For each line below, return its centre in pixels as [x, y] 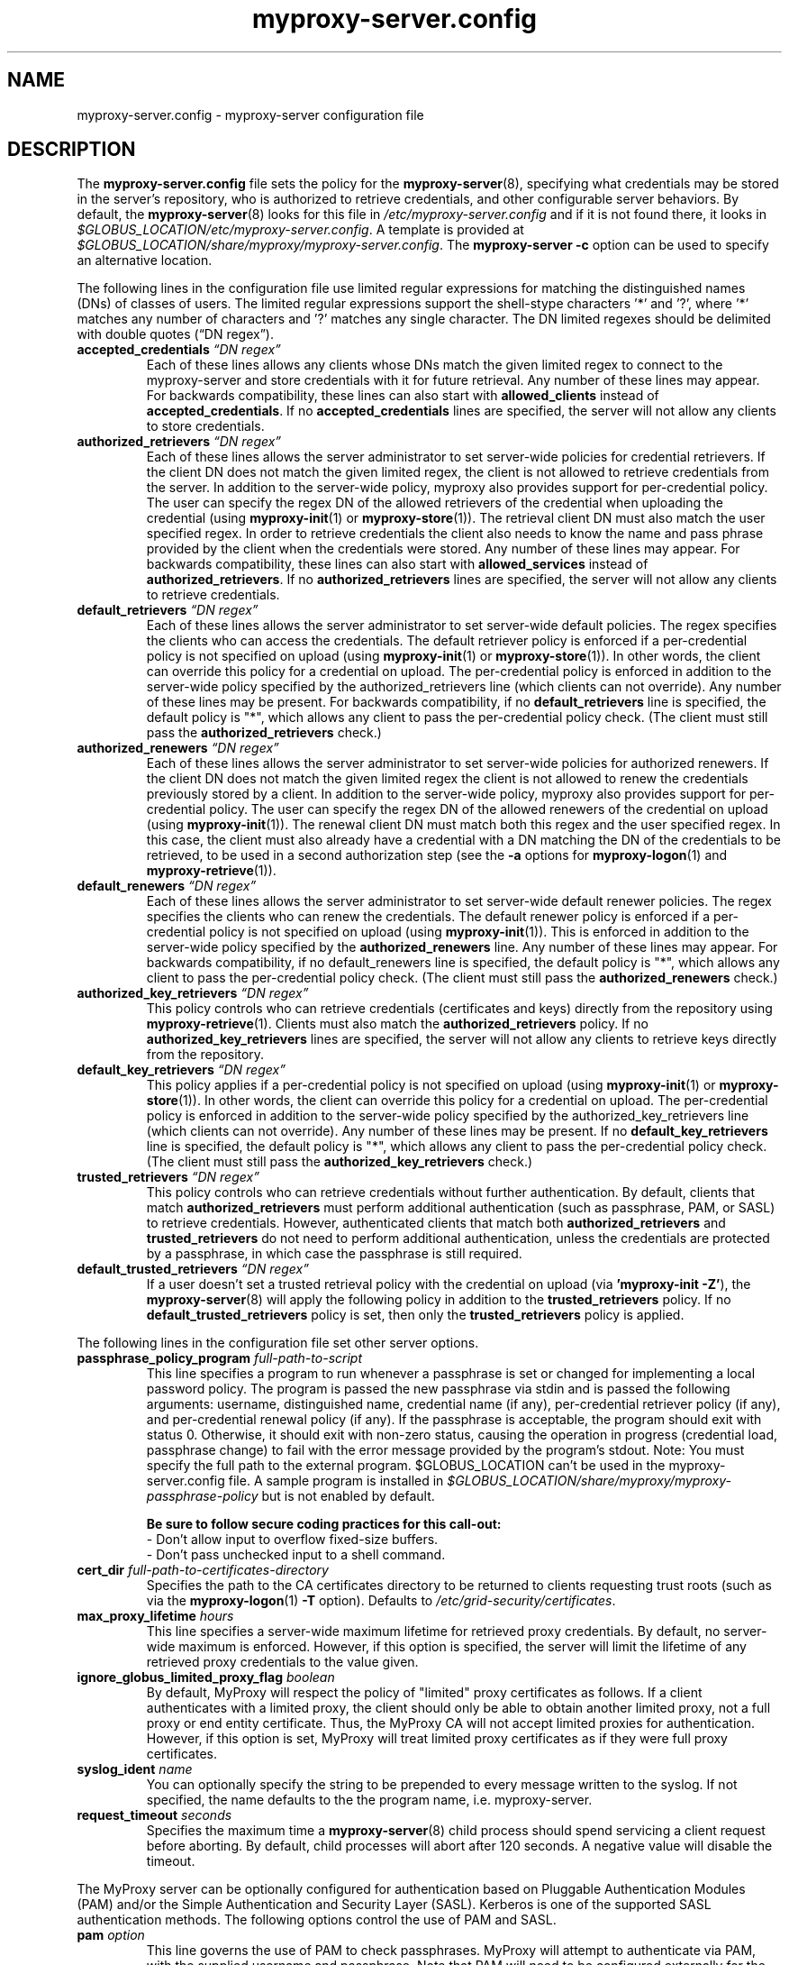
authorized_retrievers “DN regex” [179, 442]
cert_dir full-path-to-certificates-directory [203, 1570]
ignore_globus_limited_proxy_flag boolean [206, 1677]
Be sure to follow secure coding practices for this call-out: [324, 1524]
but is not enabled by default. [348, 1496]
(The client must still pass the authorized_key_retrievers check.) [340, 1162]
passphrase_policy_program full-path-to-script [220, 1358]
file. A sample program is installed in [336, 1481]
